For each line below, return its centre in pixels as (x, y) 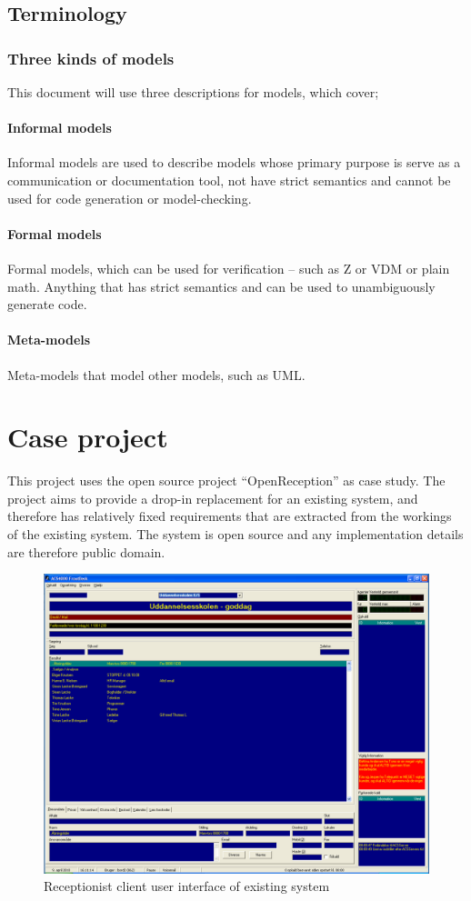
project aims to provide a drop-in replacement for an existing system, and (213, 498)
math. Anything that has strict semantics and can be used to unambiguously (221, 286)
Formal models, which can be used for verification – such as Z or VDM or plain (229, 268)
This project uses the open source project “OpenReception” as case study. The (226, 481)
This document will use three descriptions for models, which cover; (193, 92)
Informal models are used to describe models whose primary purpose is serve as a (234, 162)
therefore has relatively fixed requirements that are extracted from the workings (230, 516)
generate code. (47, 304)
